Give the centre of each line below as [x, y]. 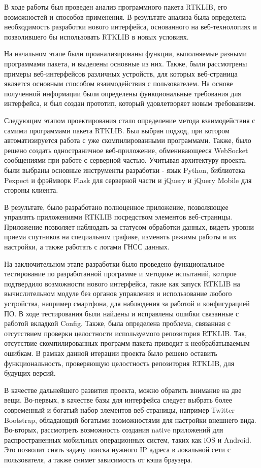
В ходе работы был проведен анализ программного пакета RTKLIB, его [116, 7]
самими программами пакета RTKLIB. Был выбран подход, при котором [117, 130]
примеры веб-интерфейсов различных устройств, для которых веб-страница [121, 73]
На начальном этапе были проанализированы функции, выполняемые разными [125, 53]
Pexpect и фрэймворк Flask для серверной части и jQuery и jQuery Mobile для [128, 180]
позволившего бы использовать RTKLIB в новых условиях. [96, 36]
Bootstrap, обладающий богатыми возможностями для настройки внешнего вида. [130, 420]
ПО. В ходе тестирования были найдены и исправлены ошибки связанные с [122, 313]
